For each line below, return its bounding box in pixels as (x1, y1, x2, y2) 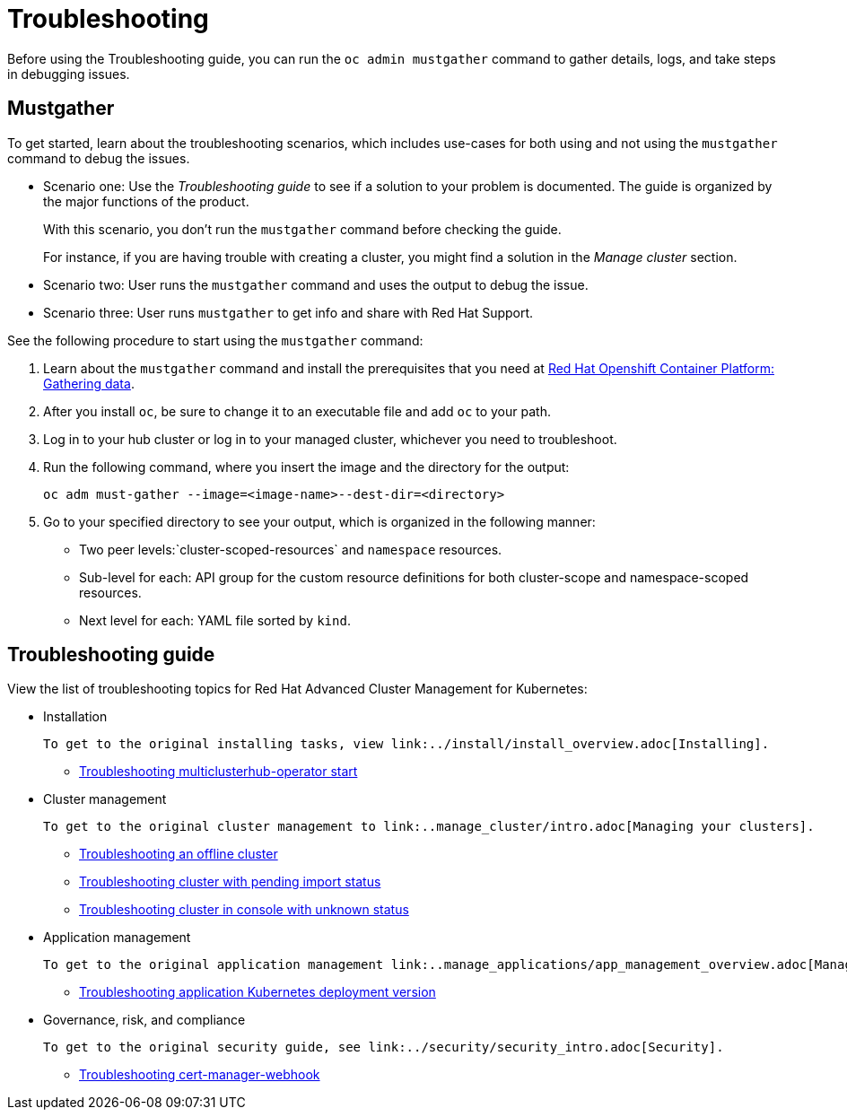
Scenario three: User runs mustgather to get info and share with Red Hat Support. (43, 304, 534, 320)
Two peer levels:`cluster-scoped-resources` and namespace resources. (79, 541, 502, 557)
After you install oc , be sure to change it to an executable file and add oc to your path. (43, 403, 551, 419)
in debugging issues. (7, 65, 130, 82)
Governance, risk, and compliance (43, 1012, 246, 1028)
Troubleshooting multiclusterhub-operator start (79, 764, 358, 780)
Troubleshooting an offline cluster (79, 846, 278, 862)
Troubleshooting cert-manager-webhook (79, 1067, 320, 1083)
